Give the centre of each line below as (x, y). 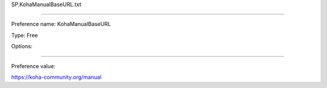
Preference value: (33, 66)
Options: (22, 46)
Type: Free (25, 35)
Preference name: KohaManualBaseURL (61, 24)
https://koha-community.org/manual (56, 77)
